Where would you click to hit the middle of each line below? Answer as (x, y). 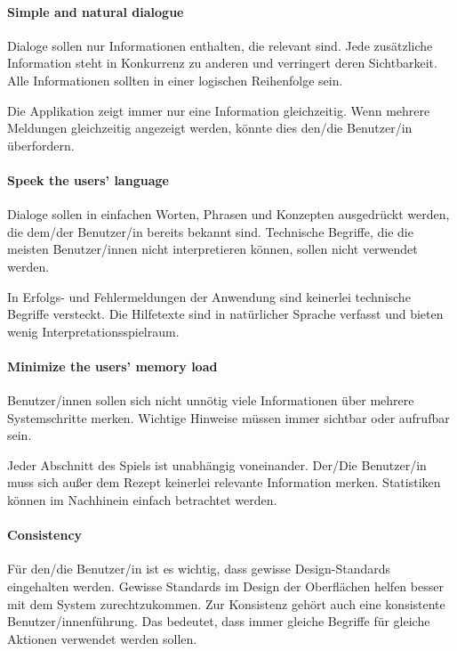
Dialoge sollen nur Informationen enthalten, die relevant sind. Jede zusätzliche (220, 45)
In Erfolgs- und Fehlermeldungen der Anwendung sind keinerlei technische (209, 296)
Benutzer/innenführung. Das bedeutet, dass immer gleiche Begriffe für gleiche (219, 621)
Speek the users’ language (88, 179)
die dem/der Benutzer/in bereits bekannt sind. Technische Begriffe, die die (210, 231)
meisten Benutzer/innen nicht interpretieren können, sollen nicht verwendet (212, 249)
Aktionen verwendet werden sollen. (102, 638)
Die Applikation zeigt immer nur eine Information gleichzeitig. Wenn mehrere (219, 110)
